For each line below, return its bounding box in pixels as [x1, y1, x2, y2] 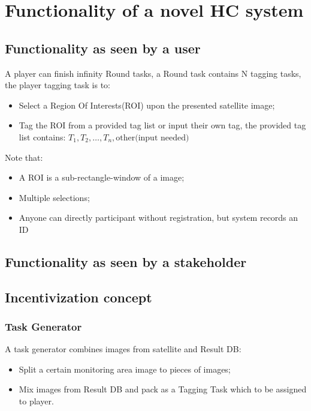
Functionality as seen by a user [5, 38, 201, 57]
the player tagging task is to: [5, 79, 110, 91]
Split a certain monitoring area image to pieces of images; [19, 362, 231, 375]
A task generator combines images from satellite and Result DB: [5, 343, 241, 355]
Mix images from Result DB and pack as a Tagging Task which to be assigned [19, 383, 307, 395]
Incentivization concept [5, 287, 152, 306]
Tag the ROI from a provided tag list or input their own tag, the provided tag [19, 119, 306, 131]
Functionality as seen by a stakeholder [5, 252, 247, 271]
